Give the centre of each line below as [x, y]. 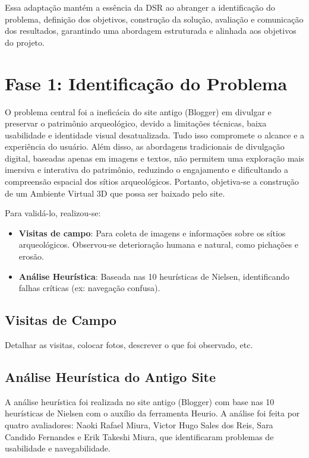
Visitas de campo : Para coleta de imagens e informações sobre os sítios [152, 233]
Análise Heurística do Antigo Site [111, 377]
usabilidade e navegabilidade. [58, 448]
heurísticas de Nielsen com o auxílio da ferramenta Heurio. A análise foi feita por [152, 413]
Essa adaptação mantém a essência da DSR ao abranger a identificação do [140, 7]
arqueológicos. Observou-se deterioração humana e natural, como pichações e [159, 244]
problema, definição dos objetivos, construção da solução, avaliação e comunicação [154, 19]
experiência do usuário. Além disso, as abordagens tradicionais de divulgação [145, 146]
